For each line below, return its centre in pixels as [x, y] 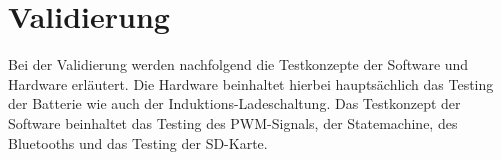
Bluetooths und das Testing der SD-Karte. [138, 142]
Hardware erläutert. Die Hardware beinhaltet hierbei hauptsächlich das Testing [251, 83]
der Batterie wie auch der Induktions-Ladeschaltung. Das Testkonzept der [234, 103]
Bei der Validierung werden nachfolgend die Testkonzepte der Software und [238, 64]
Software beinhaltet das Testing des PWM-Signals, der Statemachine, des [233, 122]
